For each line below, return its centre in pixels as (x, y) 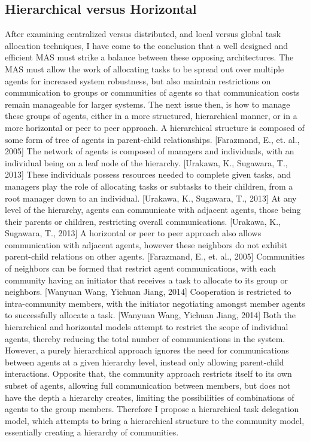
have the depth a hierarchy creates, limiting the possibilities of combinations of (150, 397)
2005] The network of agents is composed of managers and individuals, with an (150, 151)
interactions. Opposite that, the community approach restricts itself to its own (148, 374)
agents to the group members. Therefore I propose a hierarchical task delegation (152, 409)
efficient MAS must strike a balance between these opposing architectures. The (149, 57)
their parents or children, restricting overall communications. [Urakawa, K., (143, 221)
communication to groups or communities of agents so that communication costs (152, 92)
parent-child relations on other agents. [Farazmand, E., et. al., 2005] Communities (155, 256)
